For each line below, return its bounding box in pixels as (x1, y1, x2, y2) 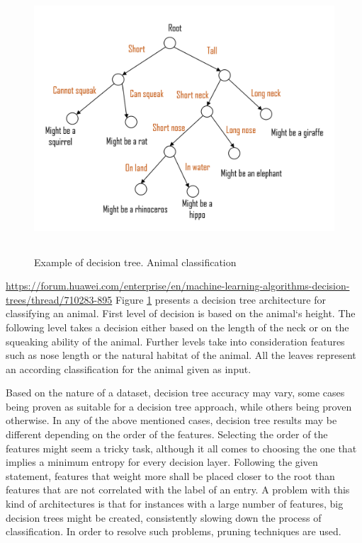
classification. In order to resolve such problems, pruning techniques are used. (6, 524, 341, 539)
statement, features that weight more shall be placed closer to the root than (6, 468, 335, 483)
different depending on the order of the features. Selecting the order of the (6, 427, 328, 442)
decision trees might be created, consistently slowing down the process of (6, 510, 322, 525)
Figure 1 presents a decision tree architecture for (115, 292, 326, 307)
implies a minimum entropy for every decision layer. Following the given (6, 455, 318, 469)
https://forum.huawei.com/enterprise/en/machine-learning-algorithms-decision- (6, 278, 350, 293)
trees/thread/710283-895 (6, 292, 113, 307)
